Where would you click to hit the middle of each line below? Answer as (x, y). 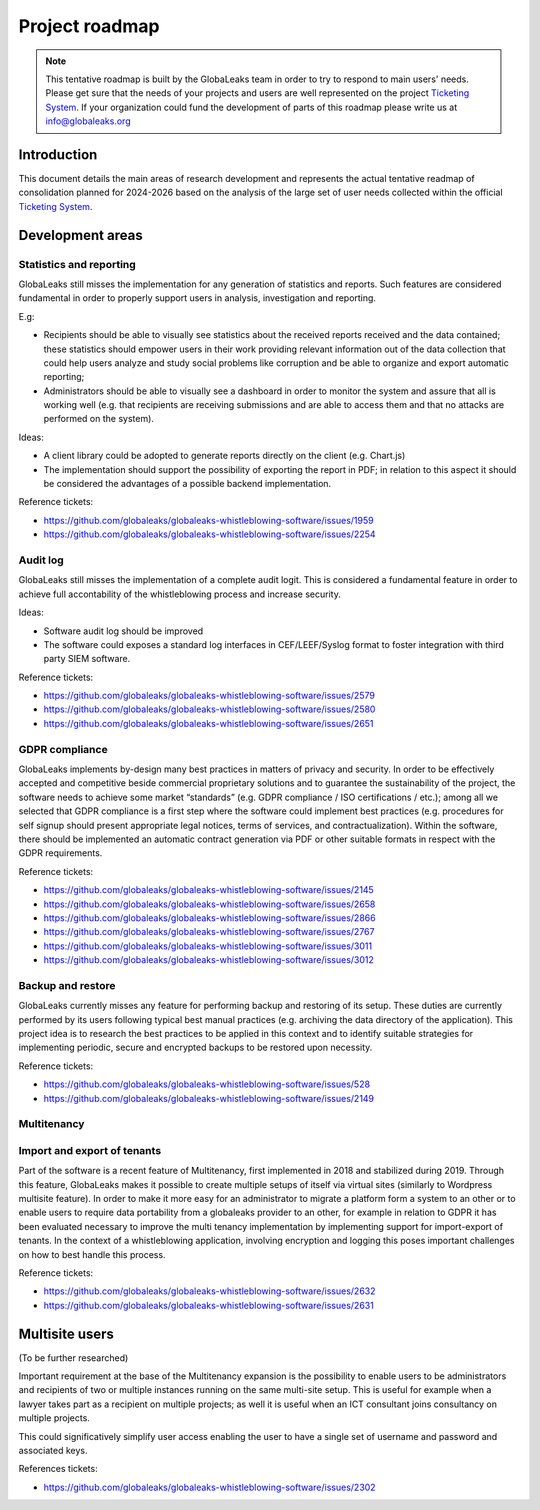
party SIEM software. (87, 659)
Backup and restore (67, 985)
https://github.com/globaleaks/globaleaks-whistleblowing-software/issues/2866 (209, 917)
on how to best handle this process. (92, 1254)
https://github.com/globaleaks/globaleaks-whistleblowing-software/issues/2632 (209, 1291)
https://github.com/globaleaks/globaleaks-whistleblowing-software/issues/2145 (208, 890)
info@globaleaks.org (88, 121)
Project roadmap (89, 26)
